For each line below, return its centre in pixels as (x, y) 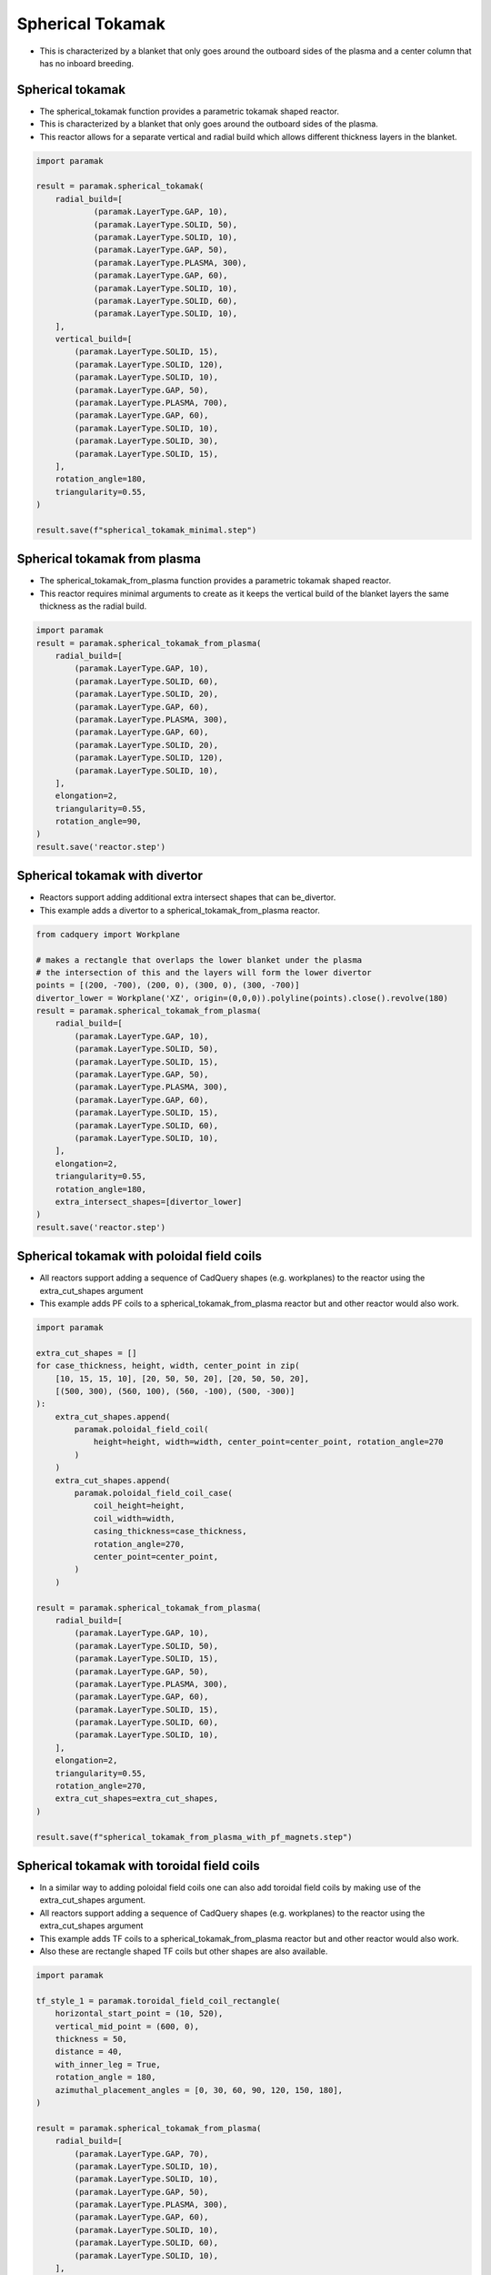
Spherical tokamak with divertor (110, 876)
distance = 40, (89, 2052)
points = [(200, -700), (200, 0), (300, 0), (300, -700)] (168, 986)
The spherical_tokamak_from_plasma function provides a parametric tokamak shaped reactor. (215, 581)
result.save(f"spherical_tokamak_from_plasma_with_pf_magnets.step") (194, 1837)
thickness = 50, (91, 2039)
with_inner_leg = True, (108, 2064)
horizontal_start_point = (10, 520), (139, 2014)
